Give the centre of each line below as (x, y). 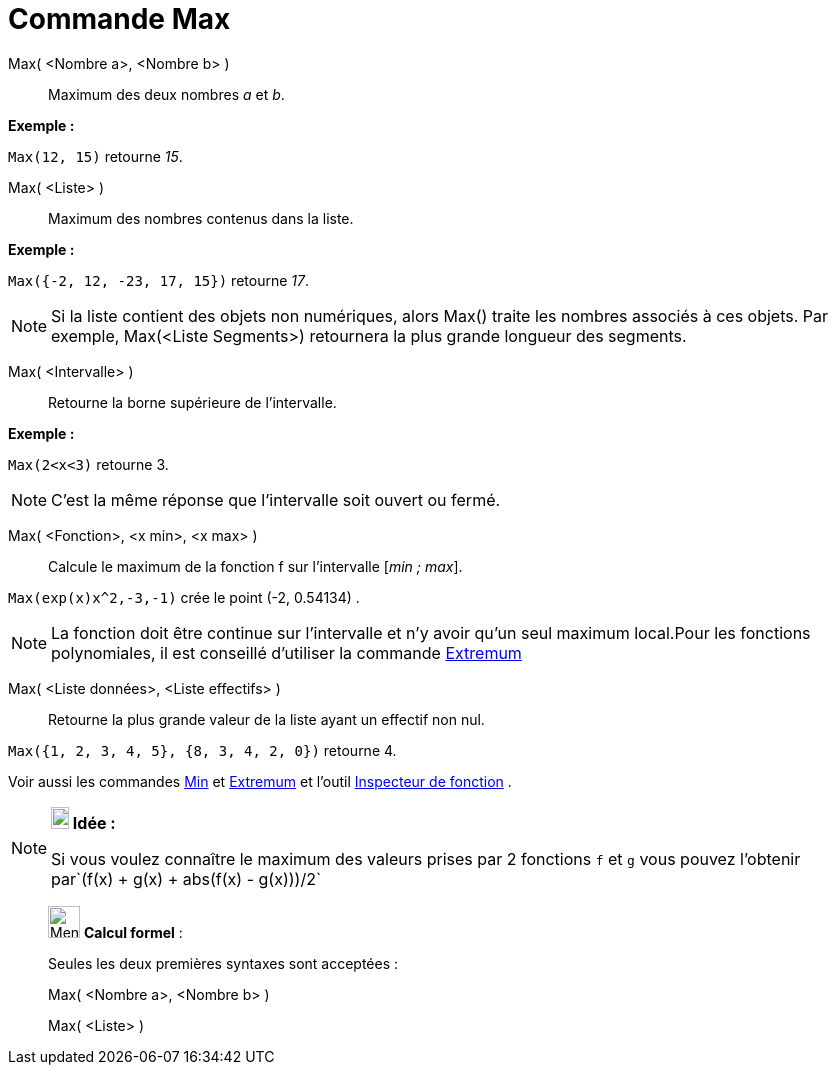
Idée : (94, 822)
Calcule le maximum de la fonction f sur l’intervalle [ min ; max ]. (255, 566)
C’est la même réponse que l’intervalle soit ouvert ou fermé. (276, 499)
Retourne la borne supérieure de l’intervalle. (192, 402)
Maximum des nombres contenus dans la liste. (201, 218)
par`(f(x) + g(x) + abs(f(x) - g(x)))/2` (186, 878)
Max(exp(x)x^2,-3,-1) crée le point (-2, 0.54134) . (184, 597)
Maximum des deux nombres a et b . (166, 94)
